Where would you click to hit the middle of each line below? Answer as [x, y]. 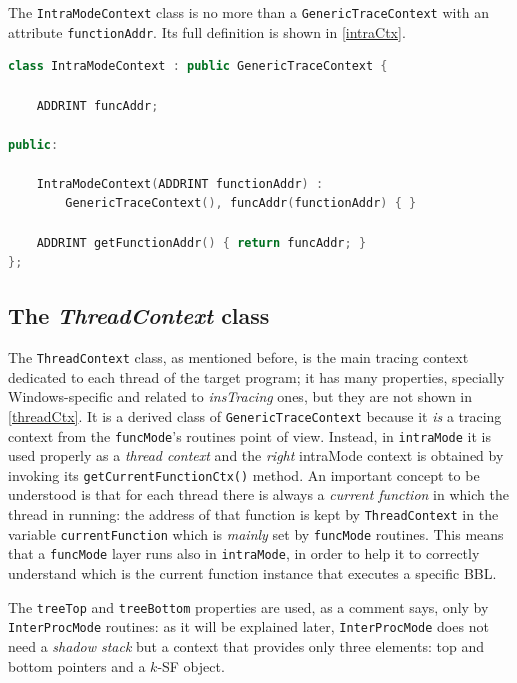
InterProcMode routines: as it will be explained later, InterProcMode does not [248, 626]
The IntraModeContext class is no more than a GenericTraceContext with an [249, 12]
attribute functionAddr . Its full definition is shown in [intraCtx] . [207, 31]
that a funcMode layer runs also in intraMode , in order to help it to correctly [244, 553]
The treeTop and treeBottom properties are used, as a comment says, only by [248, 606]
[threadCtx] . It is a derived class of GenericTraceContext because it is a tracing [255, 415]
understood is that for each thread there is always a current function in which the [258, 494]
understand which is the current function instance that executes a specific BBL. [252, 573]
